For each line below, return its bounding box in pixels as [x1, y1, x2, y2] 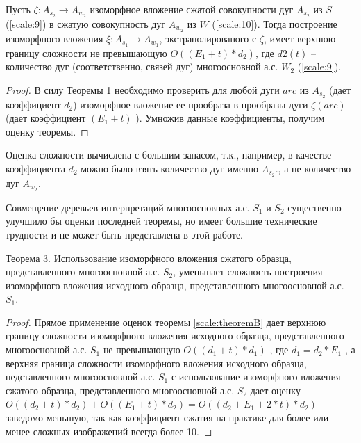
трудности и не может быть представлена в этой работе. [6, 227, 243, 241]
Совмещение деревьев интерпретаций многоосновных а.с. [6, 200, 250, 214]
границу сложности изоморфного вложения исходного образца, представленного [6, 328, 344, 343]
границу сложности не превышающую [6, 45, 167, 60]
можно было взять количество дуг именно [81, 161, 259, 175]
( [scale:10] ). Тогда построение [212, 16, 337, 31]
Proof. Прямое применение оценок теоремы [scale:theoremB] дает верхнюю [6, 314, 326, 329]
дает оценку [250, 382, 301, 397]
